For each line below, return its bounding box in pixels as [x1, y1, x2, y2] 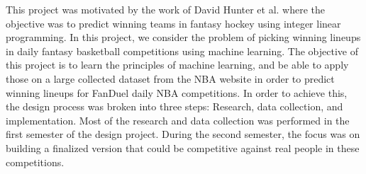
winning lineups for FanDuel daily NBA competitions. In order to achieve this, [6, 85, 348, 100]
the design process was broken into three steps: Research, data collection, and [6, 99, 343, 114]
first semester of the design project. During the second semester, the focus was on [6, 127, 360, 141]
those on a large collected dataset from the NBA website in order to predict [6, 71, 335, 86]
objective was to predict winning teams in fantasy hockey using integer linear [6, 16, 341, 30]
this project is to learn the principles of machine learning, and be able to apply [6, 57, 349, 72]
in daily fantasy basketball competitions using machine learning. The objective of [6, 43, 358, 58]
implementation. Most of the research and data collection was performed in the [6, 112, 350, 127]
